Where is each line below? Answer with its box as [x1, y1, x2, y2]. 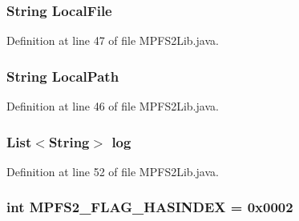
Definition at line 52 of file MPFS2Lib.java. [6, 163, 219, 179]
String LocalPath [6, 66, 119, 86]
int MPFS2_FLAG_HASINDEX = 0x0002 [6, 197, 293, 217]
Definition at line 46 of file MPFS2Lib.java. [6, 98, 219, 115]
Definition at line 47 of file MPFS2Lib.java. [6, 32, 219, 49]
